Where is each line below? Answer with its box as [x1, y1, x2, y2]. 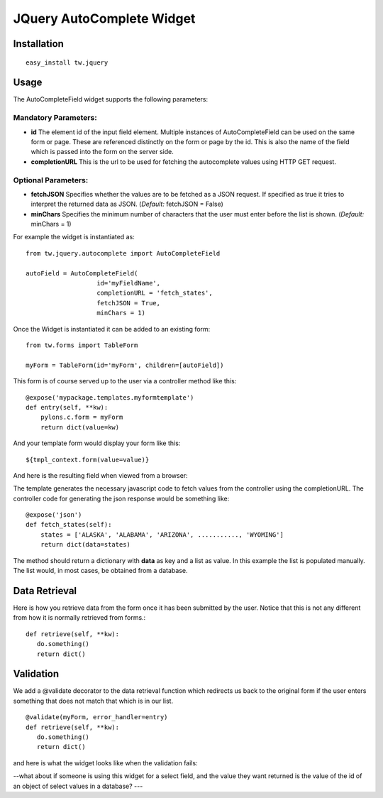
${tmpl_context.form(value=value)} [26, 455, 150, 464]
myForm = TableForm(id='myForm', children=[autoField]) [26, 361, 224, 369]
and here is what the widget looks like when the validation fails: [13, 758, 198, 767]
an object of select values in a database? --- [13, 782, 143, 790]
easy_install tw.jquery [26, 58, 109, 67]
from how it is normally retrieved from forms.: [13, 613, 146, 622]
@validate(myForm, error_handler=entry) [26, 714, 168, 721]
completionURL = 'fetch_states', [96, 289, 213, 297]
